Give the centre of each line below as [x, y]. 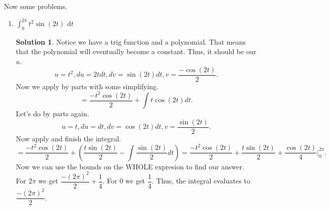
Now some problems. [36, 6]
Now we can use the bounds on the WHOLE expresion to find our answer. [130, 166]
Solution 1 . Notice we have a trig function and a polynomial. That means [131, 41]
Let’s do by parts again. [52, 114]
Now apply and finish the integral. [68, 138]
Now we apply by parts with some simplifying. [87, 86]
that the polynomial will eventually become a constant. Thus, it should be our [136, 51]
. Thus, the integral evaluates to [201, 181]
